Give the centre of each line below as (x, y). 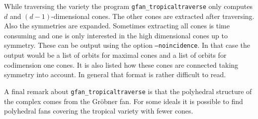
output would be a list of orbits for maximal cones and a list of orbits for (115, 55)
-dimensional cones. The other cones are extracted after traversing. (153, 16)
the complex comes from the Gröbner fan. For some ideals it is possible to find (124, 101)
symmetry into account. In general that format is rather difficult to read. (115, 74)
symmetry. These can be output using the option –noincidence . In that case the (127, 45)
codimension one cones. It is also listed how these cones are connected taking (121, 64)
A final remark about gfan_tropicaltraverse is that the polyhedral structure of (128, 91)
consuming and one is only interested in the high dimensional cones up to (116, 35)
